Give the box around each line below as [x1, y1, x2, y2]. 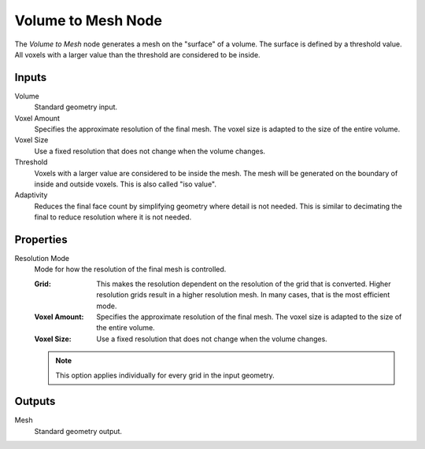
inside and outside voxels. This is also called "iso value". [34, 179, 216, 189]
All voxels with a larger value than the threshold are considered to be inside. [14, 50, 261, 59]
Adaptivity [14, 190, 48, 200]
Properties [14, 233, 68, 246]
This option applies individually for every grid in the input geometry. [55, 370, 275, 380]
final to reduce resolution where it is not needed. [34, 212, 192, 222]
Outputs [14, 395, 56, 408]
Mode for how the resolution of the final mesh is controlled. [34, 264, 227, 274]
